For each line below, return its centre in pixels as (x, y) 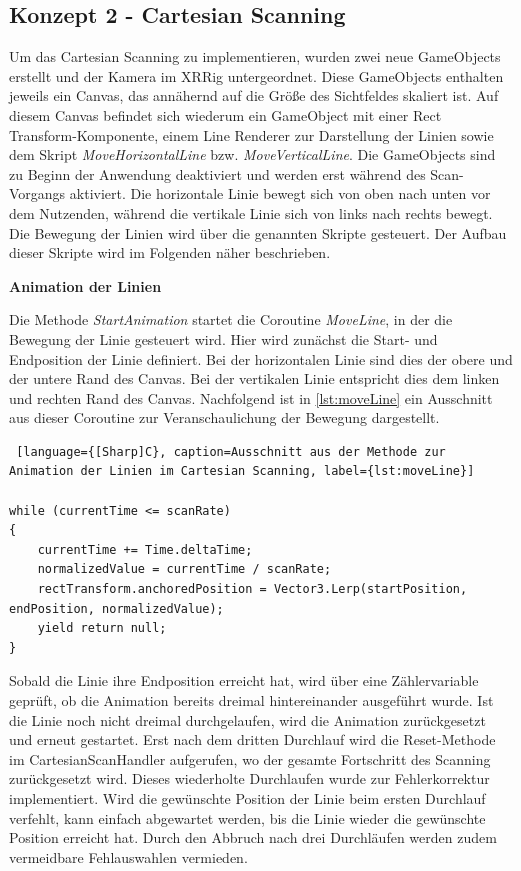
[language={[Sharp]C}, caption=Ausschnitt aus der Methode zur (231, 451)
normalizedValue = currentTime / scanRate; (184, 569)
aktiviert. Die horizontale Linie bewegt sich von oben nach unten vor (280, 193)
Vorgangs (37, 193)
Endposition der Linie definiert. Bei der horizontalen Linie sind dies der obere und (261, 358)
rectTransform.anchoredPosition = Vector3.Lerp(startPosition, (252, 589)
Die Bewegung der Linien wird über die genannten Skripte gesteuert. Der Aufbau (258, 232)
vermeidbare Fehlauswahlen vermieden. (128, 856)
